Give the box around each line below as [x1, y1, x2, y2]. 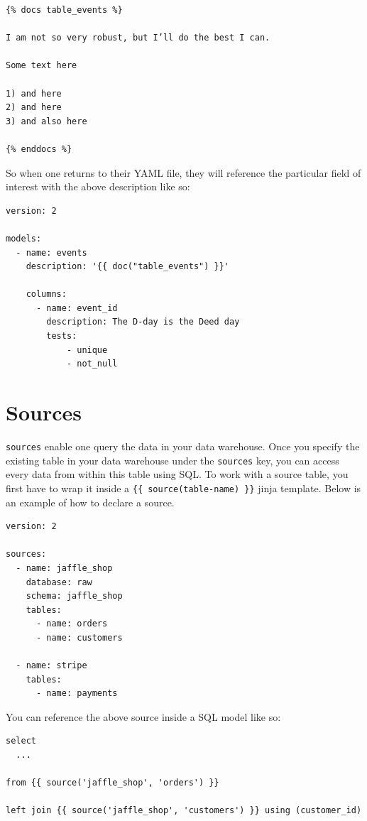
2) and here [6, 102, 62, 113]
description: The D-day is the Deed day [46, 317, 240, 327]
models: [6, 233, 42, 244]
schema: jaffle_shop [26, 591, 123, 602]
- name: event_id [35, 303, 118, 313]
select [6, 736, 36, 746]
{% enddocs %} [6, 143, 72, 154]
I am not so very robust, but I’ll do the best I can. [6, 33, 270, 43]
